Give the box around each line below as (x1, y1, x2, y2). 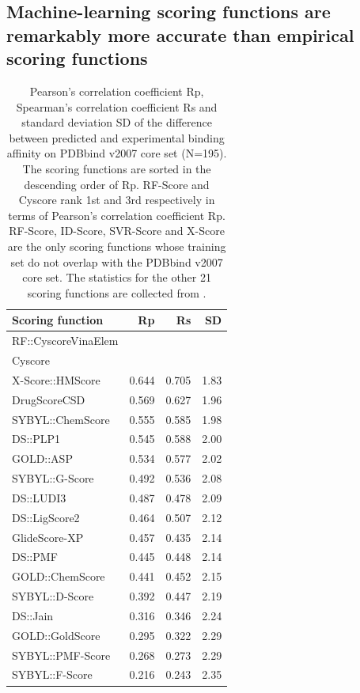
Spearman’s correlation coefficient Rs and (16, 98, 218, 115)
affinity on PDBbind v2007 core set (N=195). (6, 145, 227, 161)
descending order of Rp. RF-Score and (24, 176, 210, 192)
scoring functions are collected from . (27, 284, 207, 301)
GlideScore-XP (12, 528, 84, 545)
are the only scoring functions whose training (7, 237, 226, 254)
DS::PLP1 (12, 430, 61, 447)
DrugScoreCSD (12, 391, 85, 407)
